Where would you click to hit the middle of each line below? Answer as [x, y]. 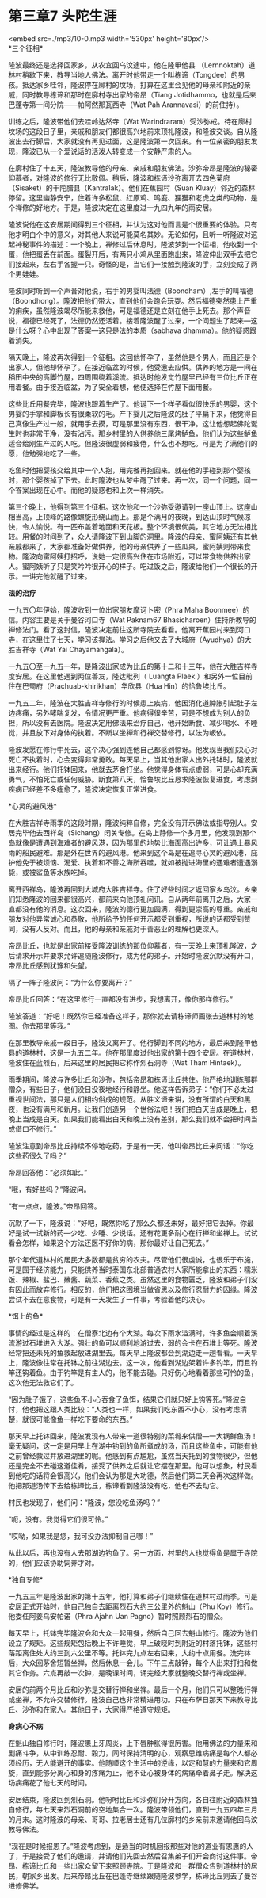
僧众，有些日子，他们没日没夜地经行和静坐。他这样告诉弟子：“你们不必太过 [131, 1089]
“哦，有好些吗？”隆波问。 [49, 1189]
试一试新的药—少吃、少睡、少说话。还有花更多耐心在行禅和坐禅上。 [133, 1232]
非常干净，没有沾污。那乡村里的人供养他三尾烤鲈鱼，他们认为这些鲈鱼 [143, 433]
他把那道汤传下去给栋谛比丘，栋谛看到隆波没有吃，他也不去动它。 [116, 1485]
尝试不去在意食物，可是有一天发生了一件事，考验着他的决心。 [109, 1299]
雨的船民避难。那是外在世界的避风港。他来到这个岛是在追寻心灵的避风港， [129, 852]
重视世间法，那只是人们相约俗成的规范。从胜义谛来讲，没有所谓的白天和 [126, 1099]
